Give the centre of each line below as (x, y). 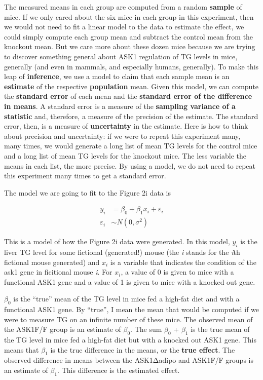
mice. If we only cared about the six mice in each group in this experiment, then (129, 16)
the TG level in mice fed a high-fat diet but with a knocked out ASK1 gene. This (130, 340)
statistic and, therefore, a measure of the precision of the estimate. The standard (131, 116)
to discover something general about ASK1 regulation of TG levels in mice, (121, 56)
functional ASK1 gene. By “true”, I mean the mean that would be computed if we (132, 309)
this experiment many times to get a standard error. (85, 176)
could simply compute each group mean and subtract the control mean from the (129, 36)
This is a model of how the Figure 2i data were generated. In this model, (117, 241)
